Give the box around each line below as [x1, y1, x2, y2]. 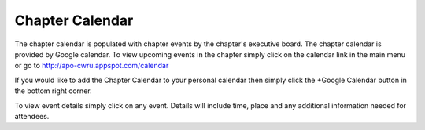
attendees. [14, 111, 50, 121]
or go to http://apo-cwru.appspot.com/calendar [14, 61, 169, 70]
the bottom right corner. [14, 86, 92, 96]
